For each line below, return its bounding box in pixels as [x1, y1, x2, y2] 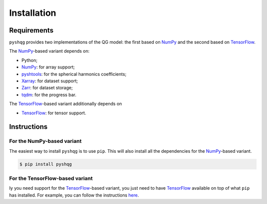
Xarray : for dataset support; [21, 78, 78, 84]
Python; [21, 57, 38, 63]
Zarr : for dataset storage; [21, 85, 73, 91]
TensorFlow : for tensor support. [21, 110, 87, 116]
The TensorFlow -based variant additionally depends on [9, 101, 122, 107]
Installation [9, 7, 56, 18]
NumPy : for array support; [21, 64, 75, 70]
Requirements [9, 26, 54, 34]
